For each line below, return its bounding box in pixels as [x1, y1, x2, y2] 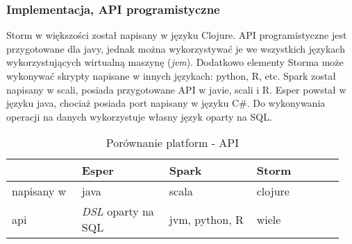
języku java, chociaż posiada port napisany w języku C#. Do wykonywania [6, 96, 326, 110]
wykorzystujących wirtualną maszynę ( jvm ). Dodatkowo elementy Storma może [6, 55, 344, 69]
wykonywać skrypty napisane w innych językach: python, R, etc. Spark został [6, 69, 336, 82]
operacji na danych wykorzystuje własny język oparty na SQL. [6, 109, 272, 123]
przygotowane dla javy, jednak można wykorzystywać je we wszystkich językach [6, 41, 345, 55]
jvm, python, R [169, 211, 244, 227]
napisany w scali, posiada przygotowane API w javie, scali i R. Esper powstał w [6, 82, 346, 96]
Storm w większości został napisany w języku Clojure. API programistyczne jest [6, 28, 347, 42]
